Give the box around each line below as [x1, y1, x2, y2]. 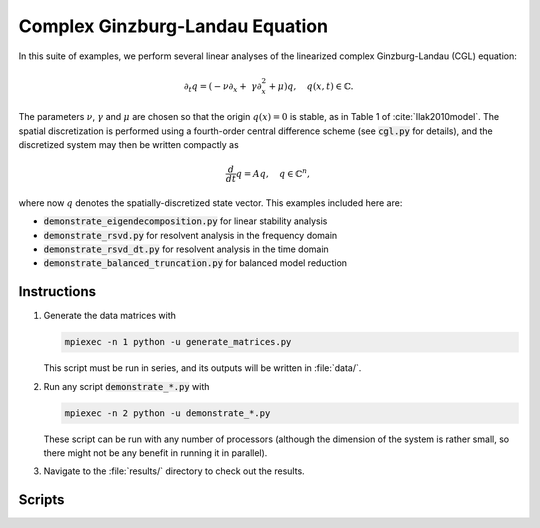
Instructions [18, 283, 97, 300]
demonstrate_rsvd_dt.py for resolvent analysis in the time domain [43, 243, 329, 255]
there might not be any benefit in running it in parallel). [43, 447, 268, 459]
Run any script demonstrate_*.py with [43, 380, 210, 392]
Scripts [18, 491, 65, 509]
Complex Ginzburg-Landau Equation [18, 15, 329, 37]
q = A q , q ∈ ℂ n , [235, 166, 310, 179]
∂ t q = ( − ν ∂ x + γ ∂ [183, 80, 262, 94]
